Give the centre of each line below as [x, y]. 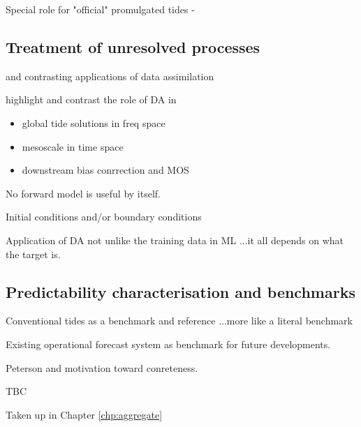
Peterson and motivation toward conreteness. [102, 367]
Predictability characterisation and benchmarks [180, 291]
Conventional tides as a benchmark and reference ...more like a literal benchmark [179, 321]
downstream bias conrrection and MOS [105, 170]
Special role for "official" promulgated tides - [100, 9]
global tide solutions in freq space [94, 122]
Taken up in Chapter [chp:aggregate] [84, 414]
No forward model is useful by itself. [83, 193]
